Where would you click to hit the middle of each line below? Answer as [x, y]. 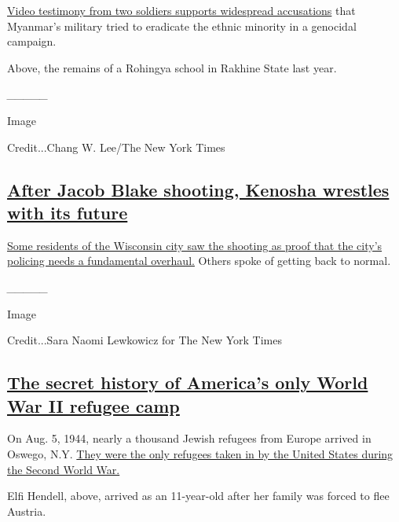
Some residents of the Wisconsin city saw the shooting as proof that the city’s [195, 245]
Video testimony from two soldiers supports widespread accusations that [181, 10]
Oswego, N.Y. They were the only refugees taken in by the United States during [200, 453]
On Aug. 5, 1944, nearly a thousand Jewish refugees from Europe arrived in [189, 438]
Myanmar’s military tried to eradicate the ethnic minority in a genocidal [182, 26]
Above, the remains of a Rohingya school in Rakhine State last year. [172, 67]
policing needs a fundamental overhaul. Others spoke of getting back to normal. [199, 261]
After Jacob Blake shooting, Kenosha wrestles [198, 189]
